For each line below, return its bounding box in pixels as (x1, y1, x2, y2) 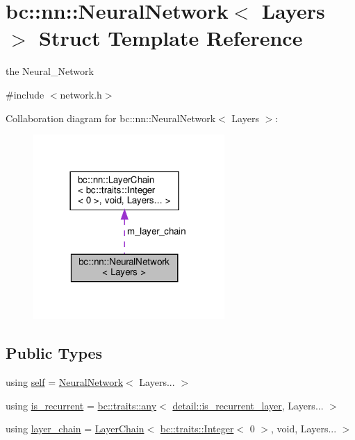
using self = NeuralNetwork (6, 375, 124, 389)
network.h (60, 87, 102, 101)
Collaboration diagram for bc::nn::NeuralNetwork (6, 110, 216, 125)
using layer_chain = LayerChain (6, 421, 145, 436)
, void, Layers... (271, 421, 337, 436)
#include (6, 87, 44, 101)
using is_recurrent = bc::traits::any (6, 398, 157, 412)
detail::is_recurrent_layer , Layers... (172, 398, 324, 412)
